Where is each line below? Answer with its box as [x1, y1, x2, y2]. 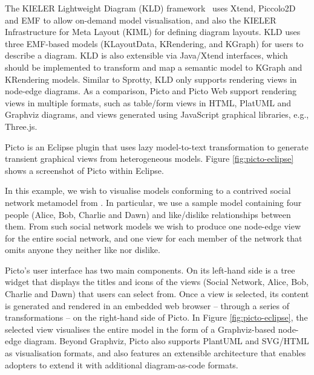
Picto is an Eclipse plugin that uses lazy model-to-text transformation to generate [5, 140, 309, 153]
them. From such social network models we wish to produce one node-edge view [5, 220, 301, 232]
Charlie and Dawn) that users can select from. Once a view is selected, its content [5, 287, 309, 300]
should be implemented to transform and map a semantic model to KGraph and [5, 60, 303, 73]
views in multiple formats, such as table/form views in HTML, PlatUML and [5, 96, 292, 109]
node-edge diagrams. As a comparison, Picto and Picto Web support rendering [5, 85, 296, 97]
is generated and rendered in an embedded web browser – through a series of [5, 299, 289, 312]
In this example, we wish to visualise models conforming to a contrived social [5, 184, 291, 197]
